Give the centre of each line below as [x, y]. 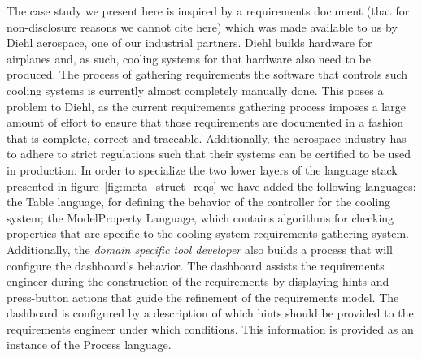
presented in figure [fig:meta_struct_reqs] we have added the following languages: [211, 185]
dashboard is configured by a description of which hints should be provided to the [210, 313]
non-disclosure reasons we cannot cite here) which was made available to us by [202, 26]
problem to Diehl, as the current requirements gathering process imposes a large [206, 106]
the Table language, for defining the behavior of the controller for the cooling [198, 202]
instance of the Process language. [89, 345]
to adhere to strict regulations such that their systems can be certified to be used [209, 154]
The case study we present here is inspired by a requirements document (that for [208, 11]
